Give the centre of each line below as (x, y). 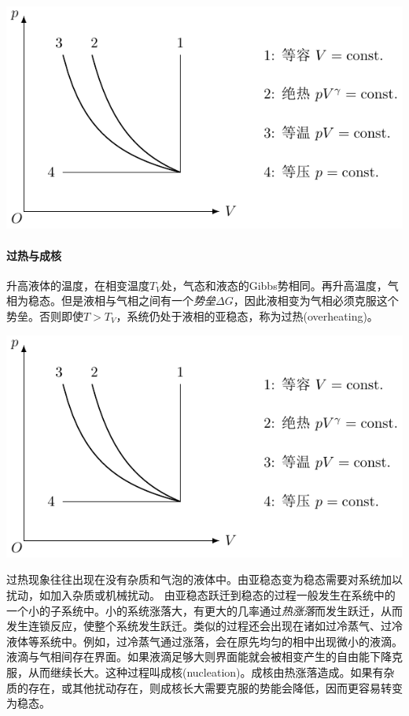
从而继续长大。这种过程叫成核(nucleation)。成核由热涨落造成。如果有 (206, 671)
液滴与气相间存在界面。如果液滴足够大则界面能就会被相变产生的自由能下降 (199, 657)
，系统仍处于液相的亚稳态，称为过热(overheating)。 (247, 315)
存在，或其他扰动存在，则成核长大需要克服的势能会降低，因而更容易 (204, 687)
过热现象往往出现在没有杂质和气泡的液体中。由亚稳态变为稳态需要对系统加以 (204, 579)
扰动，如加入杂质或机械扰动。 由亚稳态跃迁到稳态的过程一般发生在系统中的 (201, 595)
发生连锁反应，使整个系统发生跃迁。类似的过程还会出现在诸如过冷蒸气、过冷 (204, 626)
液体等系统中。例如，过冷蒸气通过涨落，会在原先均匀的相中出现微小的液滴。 (204, 641)
